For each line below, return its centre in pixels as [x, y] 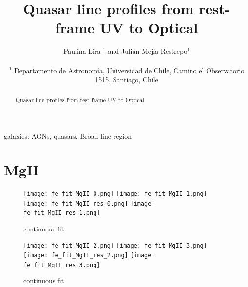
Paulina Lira [82, 51]
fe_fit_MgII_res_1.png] [62, 213]
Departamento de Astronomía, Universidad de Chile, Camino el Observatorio [129, 70]
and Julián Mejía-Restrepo [148, 51]
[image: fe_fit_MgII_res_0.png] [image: [89, 203]
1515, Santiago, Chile [127, 80]
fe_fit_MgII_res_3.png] [62, 265]
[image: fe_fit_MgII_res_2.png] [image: [89, 256]
